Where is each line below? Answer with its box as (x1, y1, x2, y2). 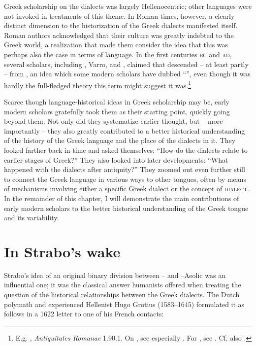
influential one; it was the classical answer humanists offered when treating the (4, 279, 241, 290)
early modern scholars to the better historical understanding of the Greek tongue (4, 203, 249, 213)
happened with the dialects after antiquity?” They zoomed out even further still (4, 164, 245, 174)
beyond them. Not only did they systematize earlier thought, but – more (4, 116, 223, 126)
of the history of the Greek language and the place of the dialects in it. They (4, 135, 236, 145)
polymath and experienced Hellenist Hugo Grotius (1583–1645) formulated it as (4, 299, 245, 309)
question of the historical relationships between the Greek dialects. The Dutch (4, 289, 240, 300)
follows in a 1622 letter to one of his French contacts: (4, 309, 164, 319)
